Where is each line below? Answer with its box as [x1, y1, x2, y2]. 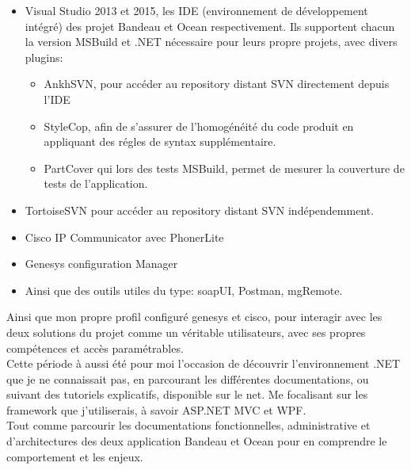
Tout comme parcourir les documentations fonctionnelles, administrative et [6, 417, 371, 434]
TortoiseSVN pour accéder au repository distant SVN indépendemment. [25, 201, 375, 218]
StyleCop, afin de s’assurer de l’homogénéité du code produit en [44, 117, 354, 134]
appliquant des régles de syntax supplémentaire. [44, 133, 276, 150]
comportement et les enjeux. [6, 448, 143, 464]
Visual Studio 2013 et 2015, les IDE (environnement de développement [25, 2, 368, 18]
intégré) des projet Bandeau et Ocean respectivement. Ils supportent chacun [25, 17, 395, 34]
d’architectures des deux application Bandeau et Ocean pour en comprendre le [6, 433, 387, 449]
